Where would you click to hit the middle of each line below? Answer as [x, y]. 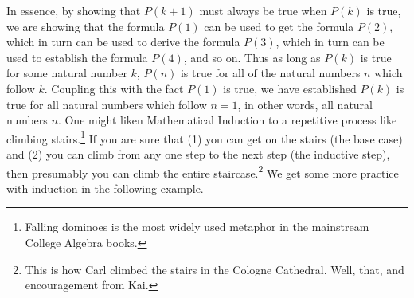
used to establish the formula [77, 57]
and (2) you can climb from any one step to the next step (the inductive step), [198, 154]
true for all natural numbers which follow [107, 104]
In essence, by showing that [74, 10]
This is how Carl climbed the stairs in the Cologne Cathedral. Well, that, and [215, 269]
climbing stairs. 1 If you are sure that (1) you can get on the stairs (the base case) [205, 137]
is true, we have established [290, 88]
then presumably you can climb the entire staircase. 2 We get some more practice [203, 171]
